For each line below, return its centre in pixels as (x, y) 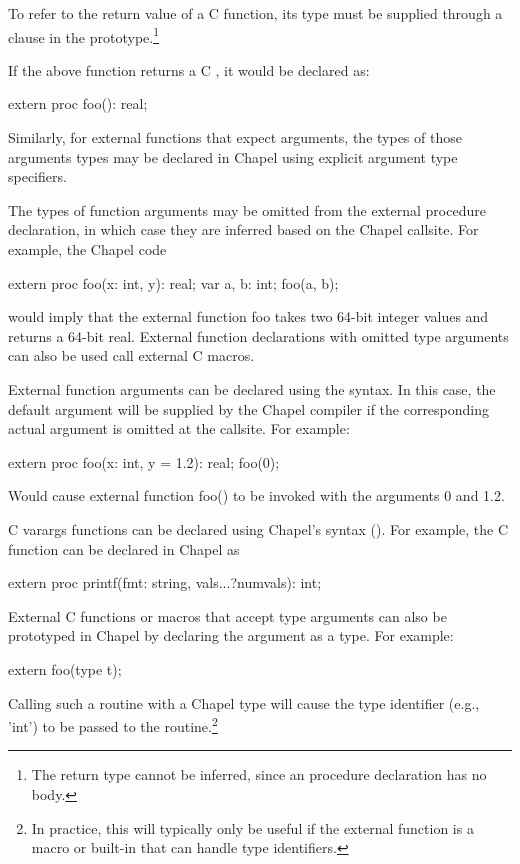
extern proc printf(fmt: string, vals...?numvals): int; (165, 582)
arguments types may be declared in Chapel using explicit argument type (233, 156)
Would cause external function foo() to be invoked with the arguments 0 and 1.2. (256, 495)
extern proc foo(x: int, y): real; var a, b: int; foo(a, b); (173, 282)
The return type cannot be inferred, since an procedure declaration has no (259, 774)
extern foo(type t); (65, 668)
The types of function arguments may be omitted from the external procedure (247, 209)
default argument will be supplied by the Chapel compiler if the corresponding (249, 408)
